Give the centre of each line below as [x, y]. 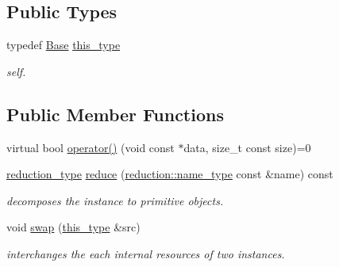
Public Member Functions [115, 114]
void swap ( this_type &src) [73, 227]
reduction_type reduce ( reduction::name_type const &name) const [170, 174]
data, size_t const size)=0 [247, 147]
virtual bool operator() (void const [91, 147]
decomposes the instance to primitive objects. [115, 200]
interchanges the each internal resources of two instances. [146, 253]
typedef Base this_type [64, 45]
